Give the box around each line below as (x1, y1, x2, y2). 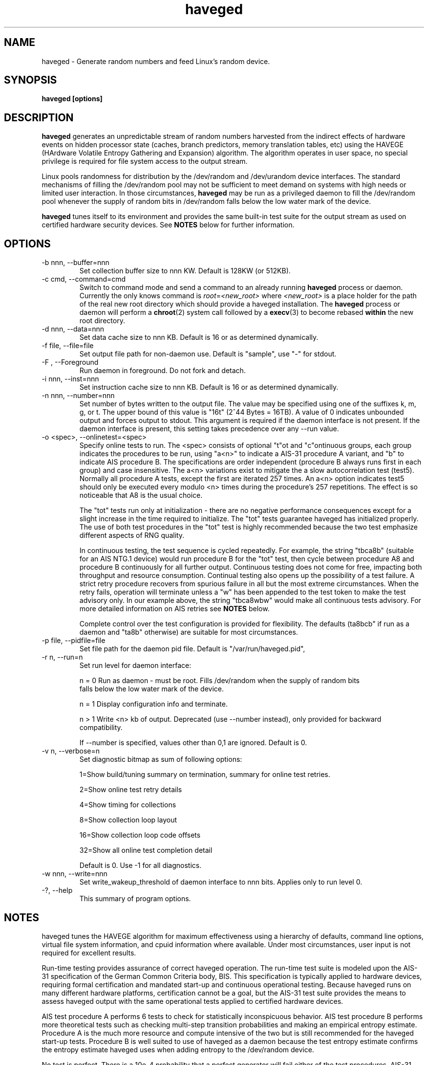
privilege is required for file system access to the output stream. (42, 157, 248, 166)
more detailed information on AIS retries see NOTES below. (79, 604, 270, 613)
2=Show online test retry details (79, 785, 182, 794)
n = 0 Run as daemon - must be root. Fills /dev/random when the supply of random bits (79, 676, 360, 685)
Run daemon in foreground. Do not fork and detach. (79, 366, 246, 375)
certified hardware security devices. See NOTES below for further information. (42, 221, 295, 229)
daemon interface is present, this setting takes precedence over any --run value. (79, 424, 339, 433)
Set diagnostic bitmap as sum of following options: (79, 755, 242, 764)
